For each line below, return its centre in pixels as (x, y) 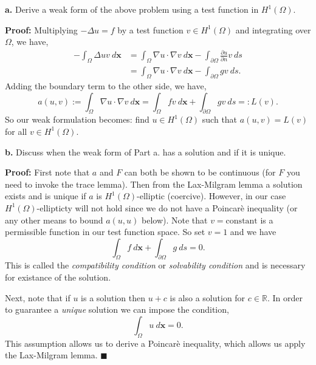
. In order (285, 297)
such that (220, 119)
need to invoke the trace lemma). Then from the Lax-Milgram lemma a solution (154, 184)
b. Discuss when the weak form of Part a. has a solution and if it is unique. (146, 152)
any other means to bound (54, 220)
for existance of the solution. (58, 277)
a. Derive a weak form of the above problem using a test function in (132, 9)
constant (242, 221)
